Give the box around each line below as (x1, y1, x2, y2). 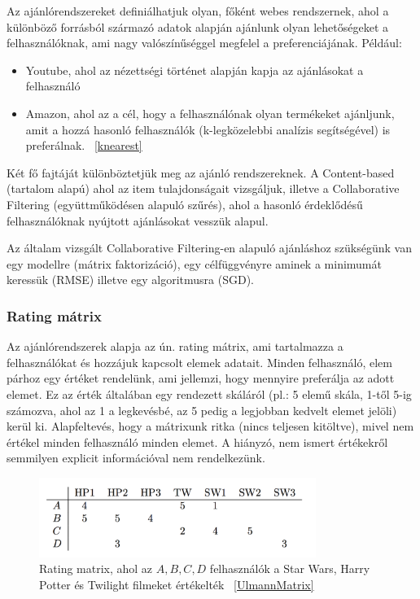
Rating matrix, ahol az (39, 560, 153, 577)
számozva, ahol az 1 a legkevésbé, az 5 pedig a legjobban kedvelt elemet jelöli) (7, 401, 397, 418)
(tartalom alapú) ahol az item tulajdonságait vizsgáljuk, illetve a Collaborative (7, 180, 400, 197)
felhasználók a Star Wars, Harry (209, 560, 370, 577)
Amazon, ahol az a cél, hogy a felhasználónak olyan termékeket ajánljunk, (25, 104, 395, 121)
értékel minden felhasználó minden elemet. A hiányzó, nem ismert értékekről (7, 433, 388, 450)
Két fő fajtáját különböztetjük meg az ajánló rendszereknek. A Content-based (7, 164, 395, 181)
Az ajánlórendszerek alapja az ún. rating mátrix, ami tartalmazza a (7, 338, 343, 355)
